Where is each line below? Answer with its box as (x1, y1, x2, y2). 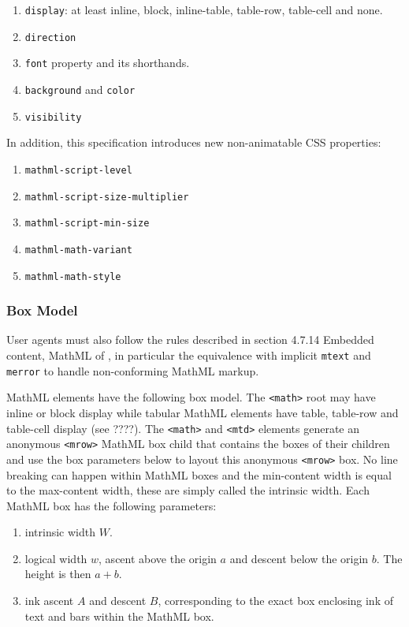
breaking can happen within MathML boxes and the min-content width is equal (6, 466, 392, 483)
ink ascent (24, 592, 74, 609)
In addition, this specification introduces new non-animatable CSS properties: (6, 134, 381, 151)
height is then (24, 565, 91, 582)
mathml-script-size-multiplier (24, 191, 189, 203)
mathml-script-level (24, 164, 132, 176)
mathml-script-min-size (24, 218, 150, 230)
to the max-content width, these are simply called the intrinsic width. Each (6, 482, 370, 498)
